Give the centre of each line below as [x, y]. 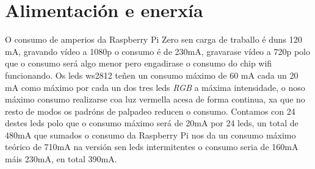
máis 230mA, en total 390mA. [61, 159]
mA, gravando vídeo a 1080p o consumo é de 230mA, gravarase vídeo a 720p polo [157, 51]
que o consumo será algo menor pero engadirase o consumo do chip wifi [139, 63]
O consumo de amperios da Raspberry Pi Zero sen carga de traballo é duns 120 [154, 39]
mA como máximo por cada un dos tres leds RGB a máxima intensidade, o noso [155, 87]
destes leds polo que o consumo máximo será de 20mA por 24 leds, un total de [152, 123]
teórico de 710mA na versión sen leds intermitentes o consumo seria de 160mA [152, 147]
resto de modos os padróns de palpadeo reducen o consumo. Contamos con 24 [150, 111]
